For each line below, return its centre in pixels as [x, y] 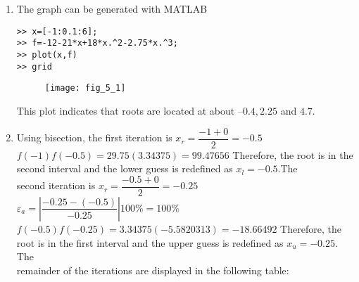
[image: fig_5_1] [85, 88]
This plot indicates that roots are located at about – [130, 111]
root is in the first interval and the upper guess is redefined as [150, 242]
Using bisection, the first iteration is [94, 137]
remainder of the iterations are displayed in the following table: [153, 270]
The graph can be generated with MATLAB [112, 9]
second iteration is [56, 185]
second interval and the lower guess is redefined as [125, 168]
